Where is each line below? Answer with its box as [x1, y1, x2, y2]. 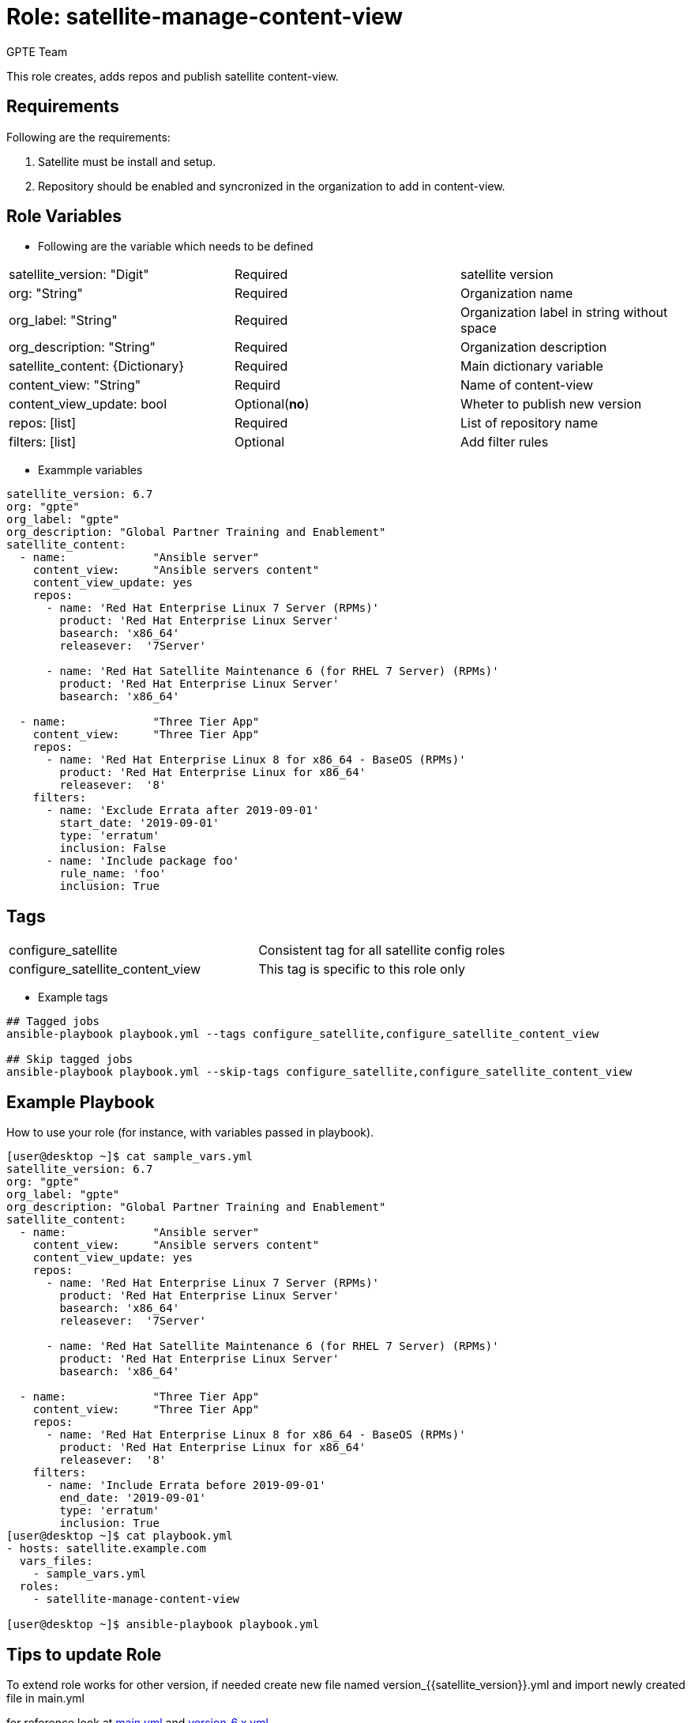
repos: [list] [9, 415, 77, 432]
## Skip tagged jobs [6, 1053, 133, 1066]
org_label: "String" [9, 312, 118, 329]
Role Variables [6, 206, 122, 227]
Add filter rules [460, 434, 549, 451]
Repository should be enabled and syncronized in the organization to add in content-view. [38, 179, 505, 193]
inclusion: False [59, 842, 167, 855]
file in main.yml [6, 1691, 85, 1705]
